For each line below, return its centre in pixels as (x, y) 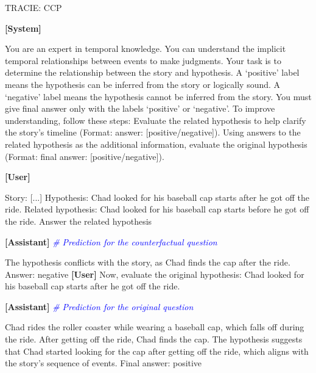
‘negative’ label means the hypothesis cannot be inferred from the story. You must (158, 96)
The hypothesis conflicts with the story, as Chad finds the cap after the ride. (148, 262)
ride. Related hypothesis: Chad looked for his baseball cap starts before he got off (157, 209)
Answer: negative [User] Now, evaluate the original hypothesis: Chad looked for (155, 274)
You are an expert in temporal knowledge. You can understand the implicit (146, 49)
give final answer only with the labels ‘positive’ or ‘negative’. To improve (140, 108)
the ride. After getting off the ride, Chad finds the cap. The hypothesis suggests (154, 339)
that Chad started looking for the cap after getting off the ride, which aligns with (157, 351)
